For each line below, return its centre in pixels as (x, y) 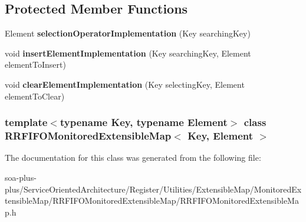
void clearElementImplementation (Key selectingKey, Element (125, 84)
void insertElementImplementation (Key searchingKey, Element (128, 53)
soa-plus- (21, 177)
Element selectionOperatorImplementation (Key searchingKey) (128, 33)
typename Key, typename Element (144, 122)
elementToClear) (35, 96)
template (26, 122)
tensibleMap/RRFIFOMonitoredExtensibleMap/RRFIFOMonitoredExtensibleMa (152, 201)
